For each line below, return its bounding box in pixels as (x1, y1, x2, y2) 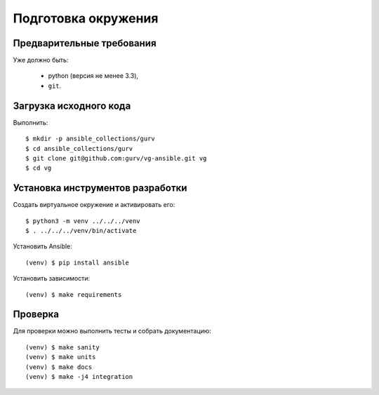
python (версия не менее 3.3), (48, 72, 139, 80)
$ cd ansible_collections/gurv (25, 145, 133, 152)
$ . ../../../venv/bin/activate (25, 227, 137, 234)
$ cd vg (25, 164, 52, 172)
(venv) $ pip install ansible (25, 258, 130, 267)
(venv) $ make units (25, 353, 96, 361)
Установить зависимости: (13, 274, 91, 283)
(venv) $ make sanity (25, 343, 100, 351)
